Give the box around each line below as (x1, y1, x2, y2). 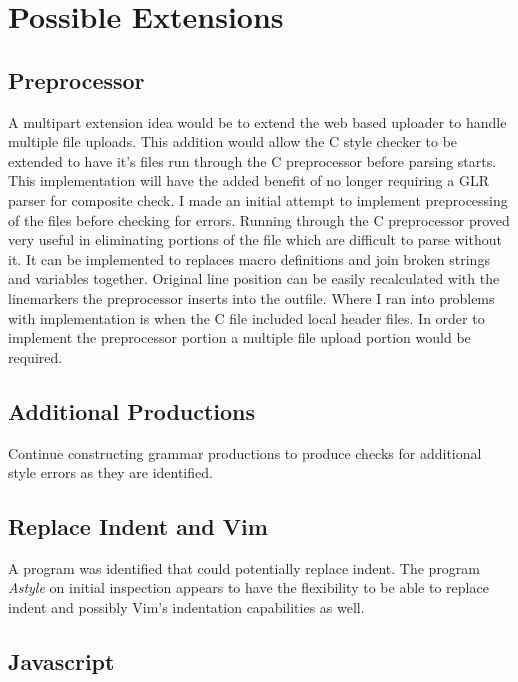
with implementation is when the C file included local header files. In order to (8, 307, 485, 328)
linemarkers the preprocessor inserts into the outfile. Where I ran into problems (8, 287, 495, 308)
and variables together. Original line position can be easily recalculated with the (8, 268, 500, 289)
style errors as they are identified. (8, 462, 213, 483)
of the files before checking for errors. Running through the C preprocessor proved (8, 209, 510, 230)
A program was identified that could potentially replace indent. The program (8, 557, 481, 578)
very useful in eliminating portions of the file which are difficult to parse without (8, 229, 502, 250)
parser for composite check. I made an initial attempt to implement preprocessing (8, 189, 508, 210)
